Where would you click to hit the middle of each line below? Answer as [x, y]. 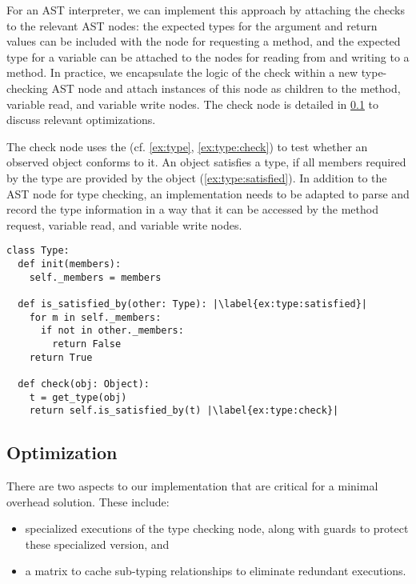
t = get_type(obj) [78, 397]
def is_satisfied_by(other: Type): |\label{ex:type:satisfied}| [193, 304]
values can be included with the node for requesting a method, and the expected [204, 41]
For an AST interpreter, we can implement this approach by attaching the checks [206, 10]
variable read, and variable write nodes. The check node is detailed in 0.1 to [193, 104]
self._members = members [95, 277]
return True [61, 357]
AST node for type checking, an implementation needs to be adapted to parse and [208, 193]
